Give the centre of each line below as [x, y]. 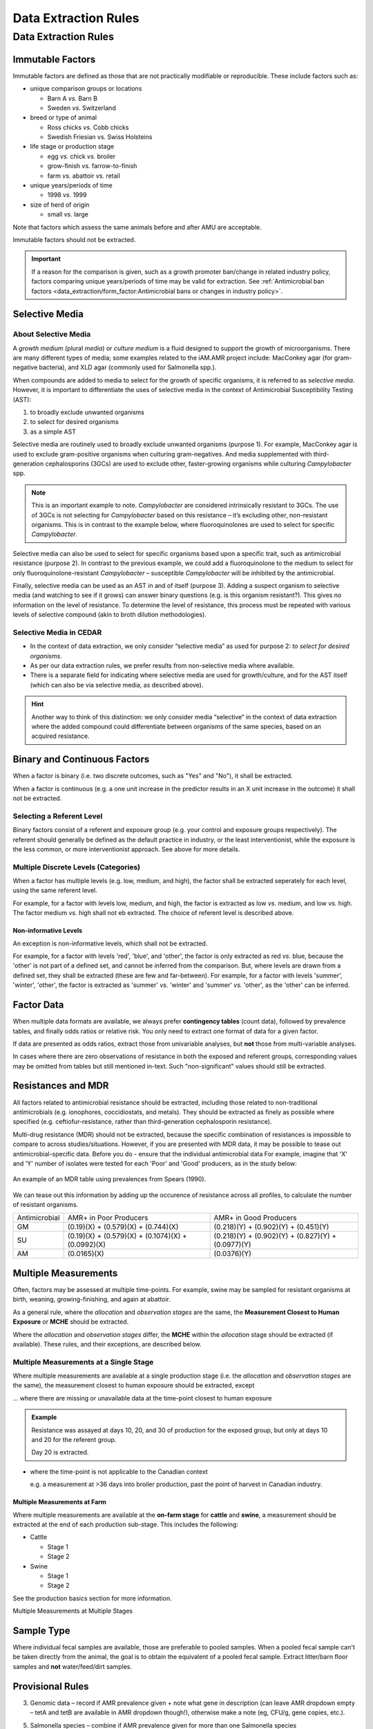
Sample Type [41, 1630]
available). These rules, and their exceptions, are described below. [107, 1344]
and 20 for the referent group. [74, 1440]
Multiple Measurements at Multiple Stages [73, 1611]
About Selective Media [52, 334]
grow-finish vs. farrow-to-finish [92, 166]
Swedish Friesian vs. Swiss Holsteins [100, 137]
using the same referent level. [55, 890]
